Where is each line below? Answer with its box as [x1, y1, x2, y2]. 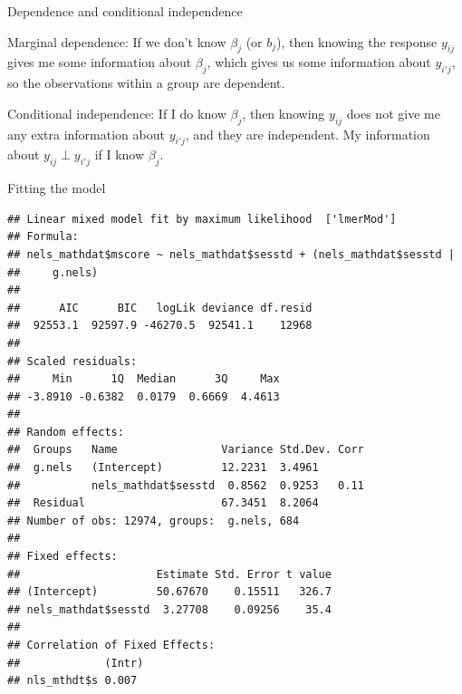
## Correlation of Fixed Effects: [7, 639, 216, 652]
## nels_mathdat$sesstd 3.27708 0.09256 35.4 [7, 602, 332, 616]
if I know [94, 145, 145, 164]
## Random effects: [7, 425, 124, 439]
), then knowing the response [276, 32, 438, 51]
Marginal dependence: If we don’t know [7, 32, 226, 51]
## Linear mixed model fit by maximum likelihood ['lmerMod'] [7, 212, 397, 226]
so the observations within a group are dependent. [7, 73, 285, 92]
